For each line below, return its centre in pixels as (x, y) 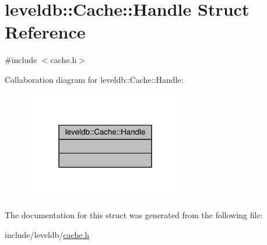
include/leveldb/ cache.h (47, 234)
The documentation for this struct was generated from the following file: (134, 215)
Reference (45, 32)
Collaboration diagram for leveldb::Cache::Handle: (94, 79)
